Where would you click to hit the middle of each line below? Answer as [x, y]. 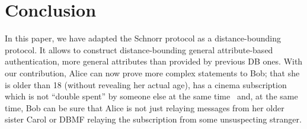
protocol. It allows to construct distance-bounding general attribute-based [139, 49]
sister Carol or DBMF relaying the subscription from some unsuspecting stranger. [153, 119]
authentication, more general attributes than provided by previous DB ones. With [154, 61]
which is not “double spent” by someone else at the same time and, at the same [151, 96]
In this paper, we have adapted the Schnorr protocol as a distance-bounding [143, 38]
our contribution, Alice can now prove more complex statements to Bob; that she [152, 72]
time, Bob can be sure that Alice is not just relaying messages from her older [145, 107]
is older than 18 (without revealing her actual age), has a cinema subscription [146, 84]
